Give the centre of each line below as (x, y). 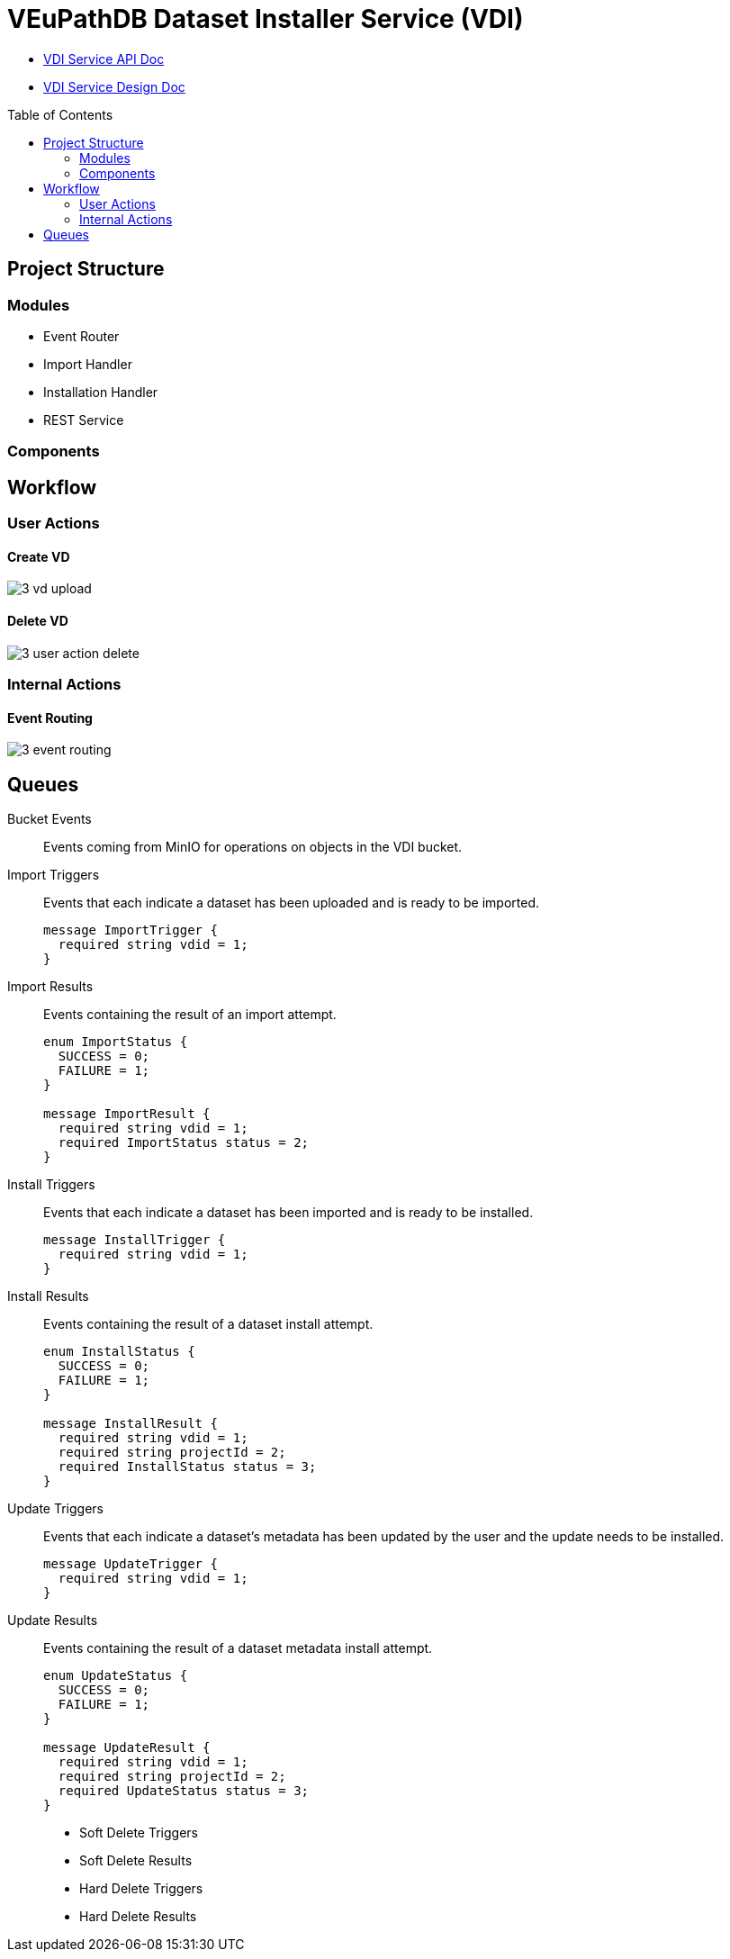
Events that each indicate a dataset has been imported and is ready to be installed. (288, 1213)
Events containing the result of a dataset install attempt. (208, 1324)
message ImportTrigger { (131, 930)
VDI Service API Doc (104, 59)
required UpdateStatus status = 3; (184, 1791)
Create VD (39, 556)
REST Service (84, 420)
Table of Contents (60, 114)
